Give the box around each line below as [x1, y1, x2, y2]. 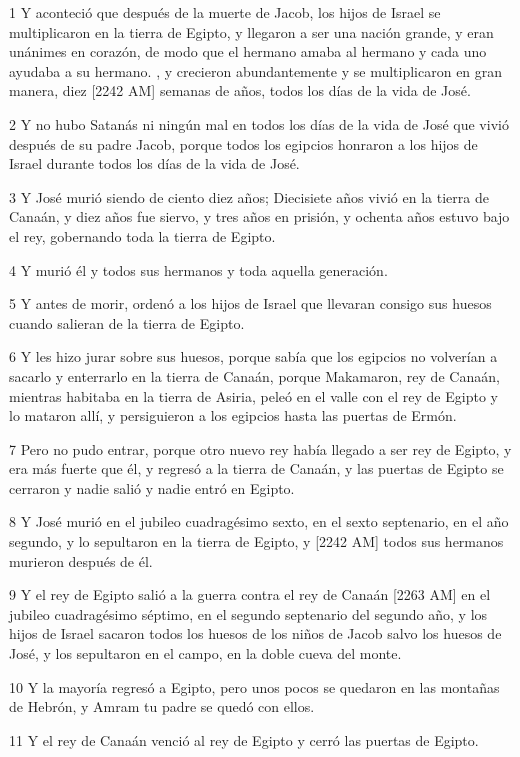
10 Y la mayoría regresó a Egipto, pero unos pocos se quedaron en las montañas [9, 676, 500, 697]
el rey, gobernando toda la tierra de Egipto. [9, 225, 276, 246]
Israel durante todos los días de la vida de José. [9, 153, 300, 174]
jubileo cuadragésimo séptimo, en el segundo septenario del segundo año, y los [9, 603, 488, 624]
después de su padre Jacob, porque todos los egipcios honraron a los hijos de [9, 133, 478, 154]
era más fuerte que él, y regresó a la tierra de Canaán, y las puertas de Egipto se [9, 458, 504, 479]
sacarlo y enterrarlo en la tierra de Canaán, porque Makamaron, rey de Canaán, [9, 365, 500, 386]
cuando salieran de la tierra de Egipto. [9, 312, 245, 333]
